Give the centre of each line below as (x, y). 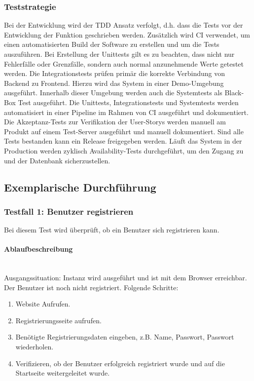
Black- (234, 93)
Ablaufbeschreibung (38, 249)
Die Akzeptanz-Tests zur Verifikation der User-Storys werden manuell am (115, 122)
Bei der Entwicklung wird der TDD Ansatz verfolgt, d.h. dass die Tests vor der (124, 25)
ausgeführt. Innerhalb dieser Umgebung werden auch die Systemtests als (113, 93)
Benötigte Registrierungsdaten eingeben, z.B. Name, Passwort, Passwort (125, 337)
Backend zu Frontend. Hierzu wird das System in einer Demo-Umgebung (114, 83)
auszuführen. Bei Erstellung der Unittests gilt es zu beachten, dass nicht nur (119, 54)
